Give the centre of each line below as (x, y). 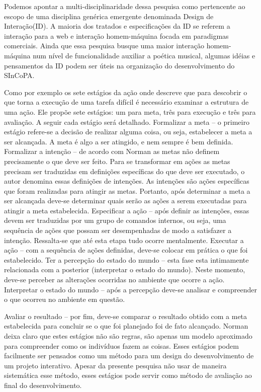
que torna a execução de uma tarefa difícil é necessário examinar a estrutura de (126, 102)
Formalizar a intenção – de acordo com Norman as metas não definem (112, 151)
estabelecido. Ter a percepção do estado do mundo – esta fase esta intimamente (126, 259)
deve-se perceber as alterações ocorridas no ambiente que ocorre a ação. (114, 280)
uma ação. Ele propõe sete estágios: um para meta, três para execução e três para (130, 111)
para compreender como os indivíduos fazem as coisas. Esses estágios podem (121, 345)
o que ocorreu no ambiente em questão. (65, 299)
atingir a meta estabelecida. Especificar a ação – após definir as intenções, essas (127, 210)
